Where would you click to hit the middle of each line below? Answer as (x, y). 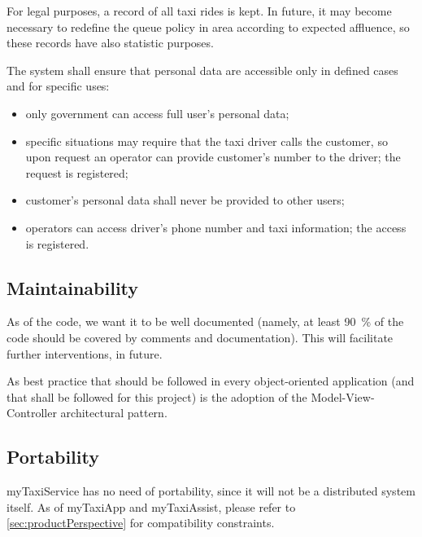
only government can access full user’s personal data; (157, 113)
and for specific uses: (58, 86)
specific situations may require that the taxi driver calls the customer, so (207, 141)
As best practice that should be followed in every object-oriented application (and (211, 381)
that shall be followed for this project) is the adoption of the (157, 396)
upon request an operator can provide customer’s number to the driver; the (213, 157)
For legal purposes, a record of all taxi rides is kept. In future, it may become (199, 11)
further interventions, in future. (85, 353)
